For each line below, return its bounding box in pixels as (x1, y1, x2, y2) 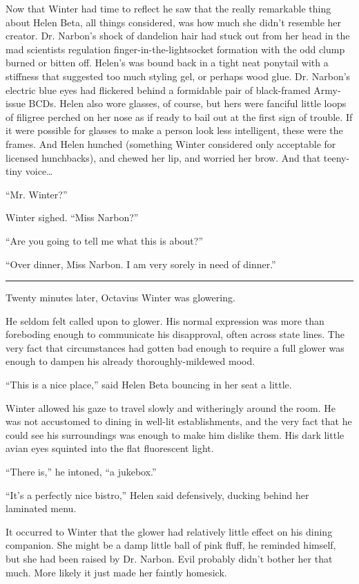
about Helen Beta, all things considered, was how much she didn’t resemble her (6, 15, 341, 29)
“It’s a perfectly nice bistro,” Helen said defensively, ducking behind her (6, 487, 309, 502)
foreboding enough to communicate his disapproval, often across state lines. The (6, 327, 345, 341)
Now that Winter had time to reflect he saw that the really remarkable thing (6, 1, 331, 15)
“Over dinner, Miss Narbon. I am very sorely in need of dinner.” (6, 256, 276, 271)
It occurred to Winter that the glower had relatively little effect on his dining (6, 524, 333, 538)
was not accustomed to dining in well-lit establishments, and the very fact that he (6, 414, 352, 428)
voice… (25, 164, 53, 178)
